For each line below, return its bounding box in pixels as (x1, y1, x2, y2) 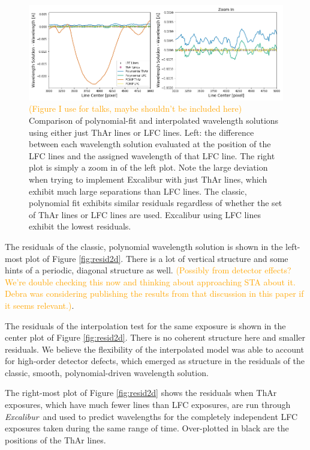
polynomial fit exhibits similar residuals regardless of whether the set (29, 196, 282, 209)
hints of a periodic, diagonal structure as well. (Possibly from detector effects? (5, 264, 291, 276)
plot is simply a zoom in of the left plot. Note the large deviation (29, 161, 268, 174)
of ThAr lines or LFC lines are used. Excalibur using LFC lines (29, 208, 261, 220)
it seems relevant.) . (5, 299, 74, 311)
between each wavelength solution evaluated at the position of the (29, 138, 271, 150)
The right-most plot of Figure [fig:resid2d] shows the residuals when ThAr (5, 386, 277, 399)
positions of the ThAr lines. (5, 433, 106, 446)
